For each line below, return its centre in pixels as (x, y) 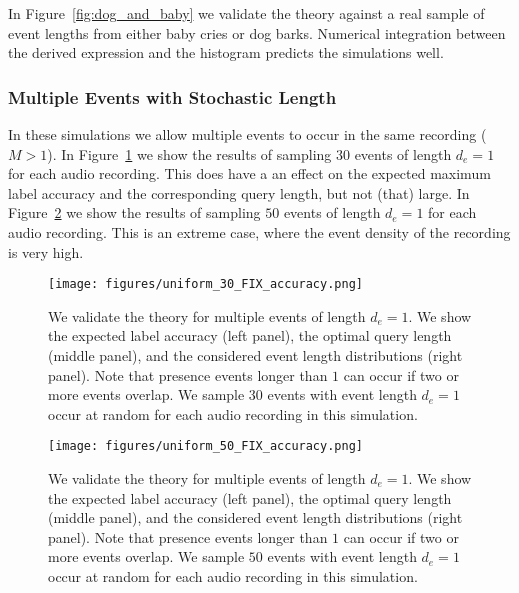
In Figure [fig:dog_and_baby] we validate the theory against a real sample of (246, 13)
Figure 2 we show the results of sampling (134, 212)
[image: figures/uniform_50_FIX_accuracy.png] (205, 446)
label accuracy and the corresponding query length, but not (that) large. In (239, 192)
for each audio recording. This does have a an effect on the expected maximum (249, 173)
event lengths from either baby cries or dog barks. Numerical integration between (257, 32)
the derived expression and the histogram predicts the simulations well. (226, 52)
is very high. (46, 251)
